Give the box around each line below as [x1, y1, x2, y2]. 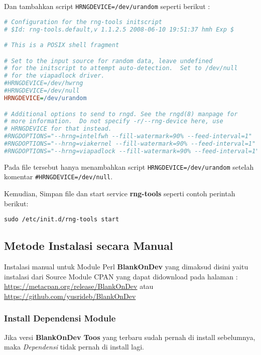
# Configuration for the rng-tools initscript [4, 18, 162, 26]
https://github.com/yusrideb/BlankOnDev [4, 290, 136, 301]
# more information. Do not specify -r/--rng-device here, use [4, 118, 223, 125]
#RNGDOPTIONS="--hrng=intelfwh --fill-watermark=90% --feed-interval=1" [4, 133, 252, 140]
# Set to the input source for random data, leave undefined [4, 57, 213, 65]
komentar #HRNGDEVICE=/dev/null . [4, 171, 113, 182]
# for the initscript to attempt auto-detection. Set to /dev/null [4, 65, 238, 72]
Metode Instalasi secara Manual [4, 238, 173, 253]
